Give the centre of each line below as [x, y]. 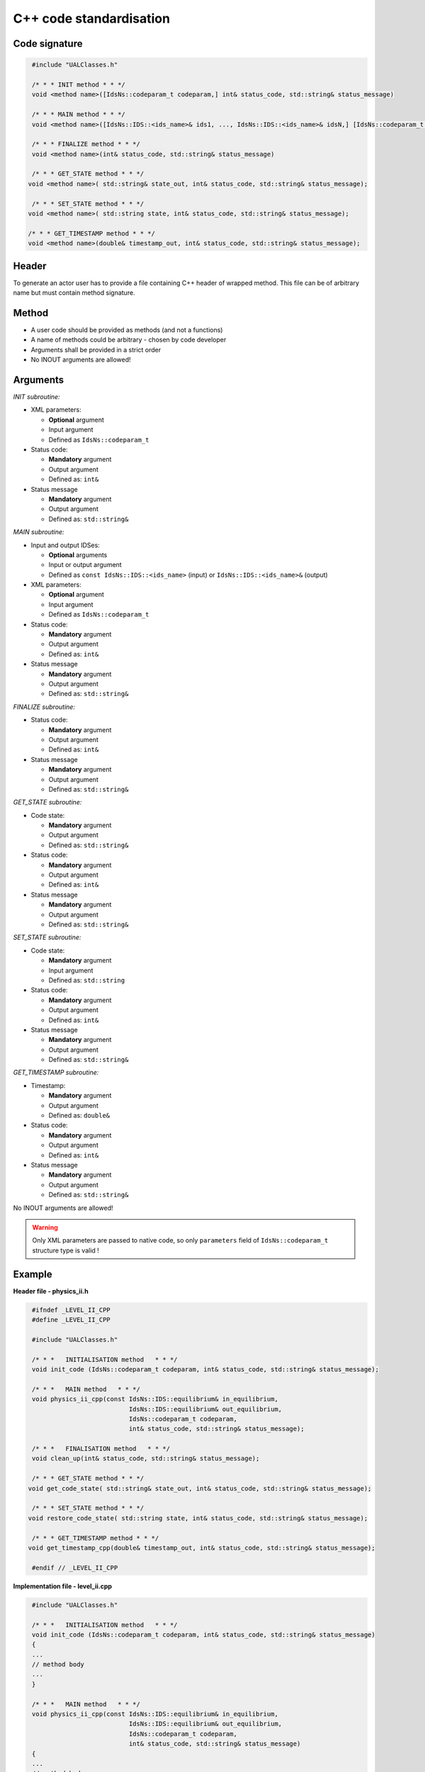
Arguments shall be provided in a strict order [96, 349]
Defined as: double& [79, 1116]
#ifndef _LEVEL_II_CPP [72, 1310]
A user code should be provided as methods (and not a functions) [127, 330]
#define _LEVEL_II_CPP [72, 1319]
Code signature [48, 44]
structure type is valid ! [66, 1250]
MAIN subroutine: [39, 532]
